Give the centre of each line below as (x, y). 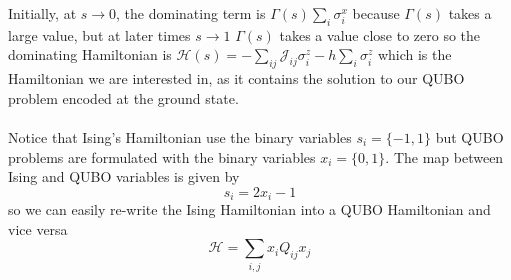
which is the (414, 54)
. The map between (444, 156)
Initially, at (42, 13)
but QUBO (469, 136)
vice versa (38, 228)
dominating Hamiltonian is (90, 54)
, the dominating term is (191, 13)
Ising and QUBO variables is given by (124, 176)
